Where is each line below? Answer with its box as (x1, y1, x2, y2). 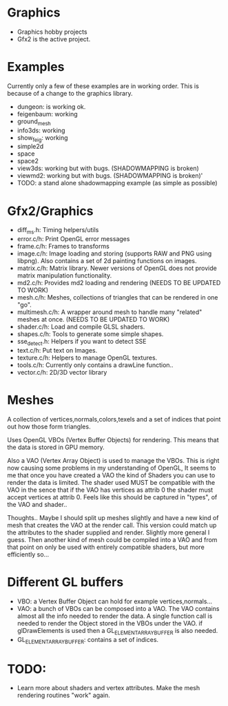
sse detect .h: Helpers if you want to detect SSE (17, 338, 147, 347)
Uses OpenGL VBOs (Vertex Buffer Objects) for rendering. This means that (7, 435, 219, 444)
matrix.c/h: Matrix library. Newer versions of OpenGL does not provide (17, 264, 217, 273)
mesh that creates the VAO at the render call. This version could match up (7, 521, 217, 529)
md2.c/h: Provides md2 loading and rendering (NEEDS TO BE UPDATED (17, 279, 221, 287)
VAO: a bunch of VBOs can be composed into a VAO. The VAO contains (17, 604, 220, 612)
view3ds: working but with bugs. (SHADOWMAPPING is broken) (17, 164, 200, 173)
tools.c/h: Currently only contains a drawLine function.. (17, 361, 174, 369)
